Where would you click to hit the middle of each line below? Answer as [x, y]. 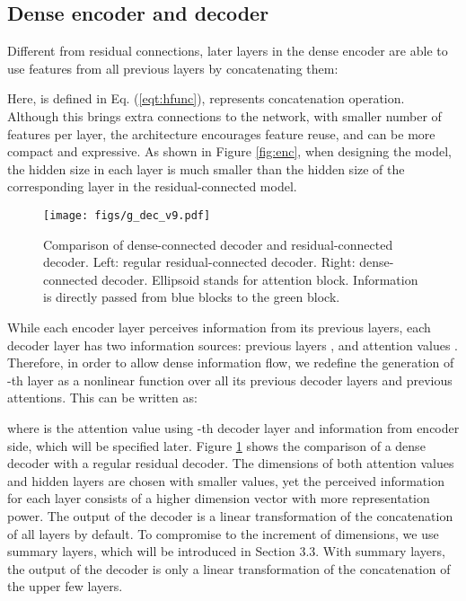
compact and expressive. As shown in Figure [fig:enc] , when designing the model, [229, 151]
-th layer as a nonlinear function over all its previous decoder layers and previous [230, 380]
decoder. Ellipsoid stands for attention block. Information [260, 279]
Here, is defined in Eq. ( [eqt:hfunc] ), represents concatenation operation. [206, 98]
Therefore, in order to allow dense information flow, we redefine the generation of [231, 362]
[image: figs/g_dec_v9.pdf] [127, 215]
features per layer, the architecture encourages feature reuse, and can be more [221, 133]
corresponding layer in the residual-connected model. [152, 186]
